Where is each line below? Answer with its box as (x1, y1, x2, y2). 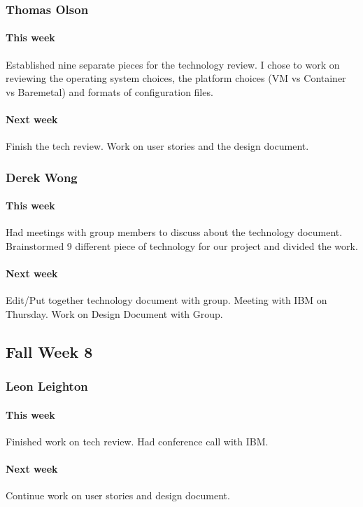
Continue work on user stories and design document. (6, 488, 230, 503)
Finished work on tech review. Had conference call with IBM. (6, 434, 269, 449)
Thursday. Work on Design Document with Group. (6, 307, 223, 321)
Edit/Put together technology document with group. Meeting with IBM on (6, 293, 327, 307)
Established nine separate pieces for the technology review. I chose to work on (6, 57, 340, 71)
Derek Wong (6, 168, 78, 186)
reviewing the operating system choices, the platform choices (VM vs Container (6, 71, 346, 85)
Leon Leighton (6, 377, 88, 395)
